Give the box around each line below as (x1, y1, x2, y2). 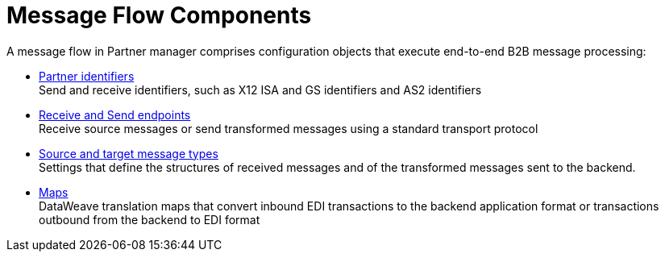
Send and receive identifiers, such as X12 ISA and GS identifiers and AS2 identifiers (39, 82, 482, 97)
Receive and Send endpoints (39, 107, 191, 122)
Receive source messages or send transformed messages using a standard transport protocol (39, 121, 538, 135)
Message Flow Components (6, 2, 312, 29)
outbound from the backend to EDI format (39, 212, 260, 227)
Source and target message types (39, 146, 218, 160)
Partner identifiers (39, 69, 135, 83)
